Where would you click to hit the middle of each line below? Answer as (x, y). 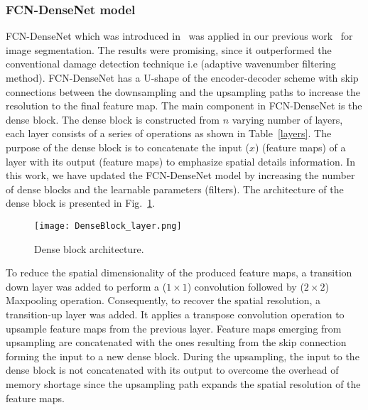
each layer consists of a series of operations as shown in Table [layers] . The (169, 133)
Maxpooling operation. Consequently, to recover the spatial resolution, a (163, 300)
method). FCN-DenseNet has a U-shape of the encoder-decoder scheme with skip (182, 77)
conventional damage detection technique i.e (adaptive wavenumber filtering (171, 64)
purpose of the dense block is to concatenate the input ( (128, 147)
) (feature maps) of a (300, 147)
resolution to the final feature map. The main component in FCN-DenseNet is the (184, 106)
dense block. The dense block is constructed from (113, 119)
